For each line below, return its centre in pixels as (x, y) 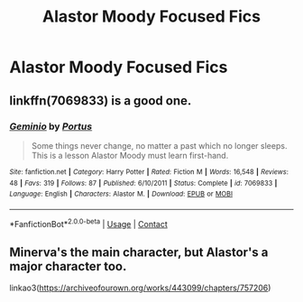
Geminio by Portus (51, 126)
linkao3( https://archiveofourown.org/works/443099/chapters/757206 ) (140, 288)
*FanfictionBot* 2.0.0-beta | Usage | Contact (89, 223)
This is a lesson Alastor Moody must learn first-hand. (130, 155)
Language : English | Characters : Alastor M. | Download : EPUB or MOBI (121, 194)
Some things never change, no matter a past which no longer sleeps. (159, 145)
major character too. (68, 266)
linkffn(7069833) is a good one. (101, 101)
